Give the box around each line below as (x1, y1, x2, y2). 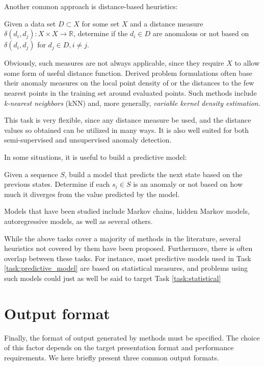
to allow (234, 58, 260, 68)
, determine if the (73, 28, 128, 39)
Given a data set (4, 18, 56, 29)
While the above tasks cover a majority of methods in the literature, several (4, 233, 241, 243)
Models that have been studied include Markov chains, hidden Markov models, (4, 206, 250, 216)
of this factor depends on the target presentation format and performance (4, 342, 234, 353)
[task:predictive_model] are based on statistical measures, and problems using (4, 263, 248, 273)
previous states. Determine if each (4, 179, 110, 189)
